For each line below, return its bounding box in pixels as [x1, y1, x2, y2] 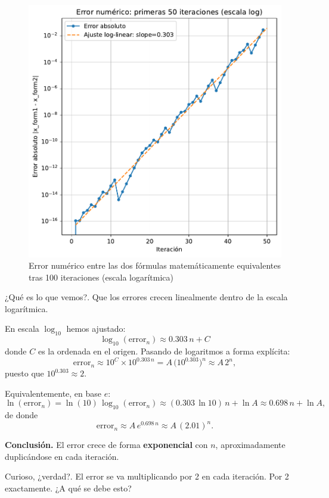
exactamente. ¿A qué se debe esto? [5, 482, 132, 494]
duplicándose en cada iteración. [5, 450, 119, 462]
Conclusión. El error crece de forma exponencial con [5, 438, 208, 451]
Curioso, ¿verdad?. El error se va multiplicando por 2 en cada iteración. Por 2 [5, 470, 289, 483]
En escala [5, 322, 39, 335]
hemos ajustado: [66, 322, 126, 335]
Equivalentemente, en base [5, 387, 102, 399]
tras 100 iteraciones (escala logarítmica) [29, 270, 173, 283]
